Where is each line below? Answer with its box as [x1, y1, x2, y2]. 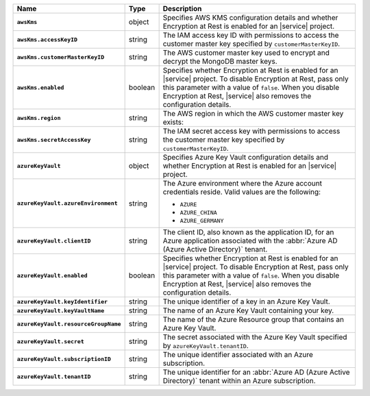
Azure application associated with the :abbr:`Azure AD [162, 236, 338, 245]
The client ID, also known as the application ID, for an [162, 227, 334, 236]
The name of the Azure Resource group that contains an [162, 315, 344, 324]
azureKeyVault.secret [16, 338, 85, 345]
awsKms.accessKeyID [16, 36, 78, 43]
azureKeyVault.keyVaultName [16, 307, 105, 314]
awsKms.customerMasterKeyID [16, 53, 105, 61]
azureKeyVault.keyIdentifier [16, 298, 108, 305]
